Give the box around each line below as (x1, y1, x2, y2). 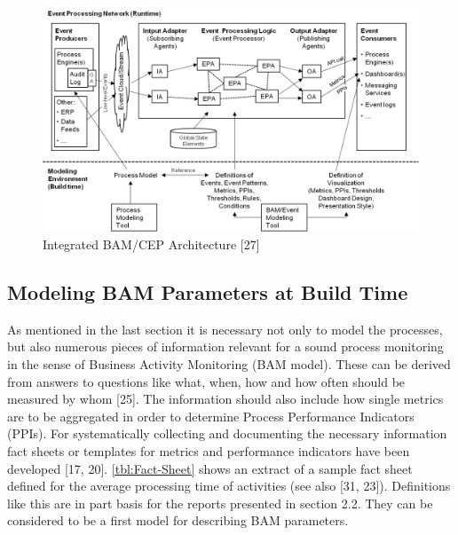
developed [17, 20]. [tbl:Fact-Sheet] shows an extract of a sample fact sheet (7, 459, 413, 477)
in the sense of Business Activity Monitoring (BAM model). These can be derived (7, 354, 451, 373)
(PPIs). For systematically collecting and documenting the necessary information (7, 424, 447, 443)
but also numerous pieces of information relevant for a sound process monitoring (7, 337, 444, 356)
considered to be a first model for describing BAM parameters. (7, 511, 349, 530)
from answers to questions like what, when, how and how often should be (7, 372, 406, 390)
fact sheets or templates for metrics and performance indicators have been (7, 441, 410, 460)
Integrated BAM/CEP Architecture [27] (43, 235, 260, 253)
